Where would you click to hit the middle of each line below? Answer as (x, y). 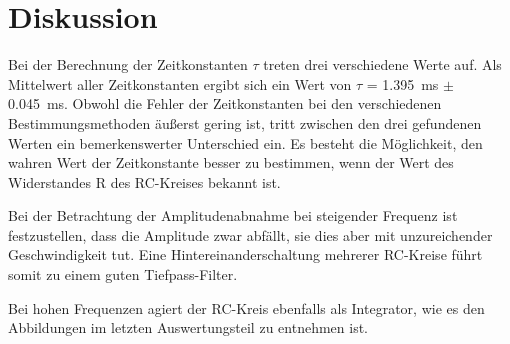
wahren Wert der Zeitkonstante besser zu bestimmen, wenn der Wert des (231, 162)
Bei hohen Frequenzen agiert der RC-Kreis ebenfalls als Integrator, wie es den (246, 307)
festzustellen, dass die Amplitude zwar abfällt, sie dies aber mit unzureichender (250, 234)
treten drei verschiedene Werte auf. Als (382, 64)
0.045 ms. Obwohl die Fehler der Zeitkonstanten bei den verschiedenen (225, 103)
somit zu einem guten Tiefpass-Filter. (123, 274)
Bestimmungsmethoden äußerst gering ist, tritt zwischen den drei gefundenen (245, 122)
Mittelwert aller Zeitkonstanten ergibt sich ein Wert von (180, 83)
